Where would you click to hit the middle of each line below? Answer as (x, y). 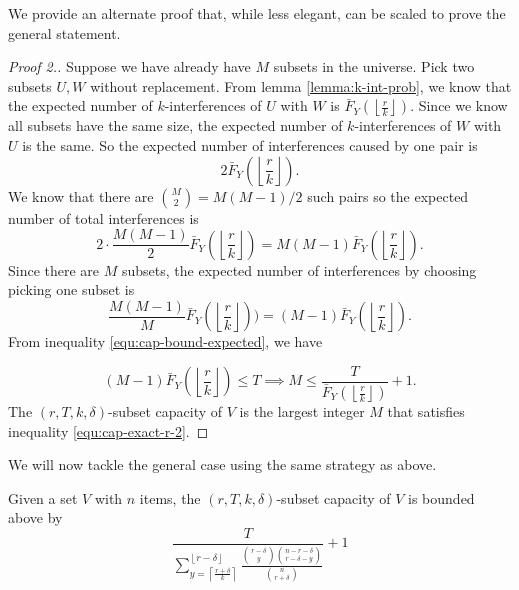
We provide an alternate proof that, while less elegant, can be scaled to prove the (257, 13)
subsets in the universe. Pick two (374, 66)
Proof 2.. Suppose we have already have (129, 66)
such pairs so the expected (388, 195)
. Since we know (459, 105)
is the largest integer (302, 411)
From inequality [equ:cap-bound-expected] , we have (165, 341)
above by (35, 517)
